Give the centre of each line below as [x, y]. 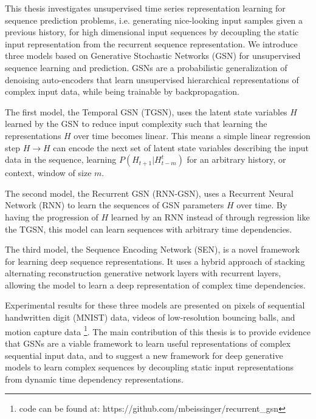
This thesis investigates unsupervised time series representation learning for [145, 8]
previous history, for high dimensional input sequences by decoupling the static [152, 32]
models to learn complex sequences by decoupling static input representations [149, 367]
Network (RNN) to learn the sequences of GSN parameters [115, 205]
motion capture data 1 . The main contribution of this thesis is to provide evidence [158, 330]
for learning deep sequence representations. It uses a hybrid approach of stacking [155, 261]
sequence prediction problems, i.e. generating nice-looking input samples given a [154, 20]
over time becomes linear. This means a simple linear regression [192, 135]
